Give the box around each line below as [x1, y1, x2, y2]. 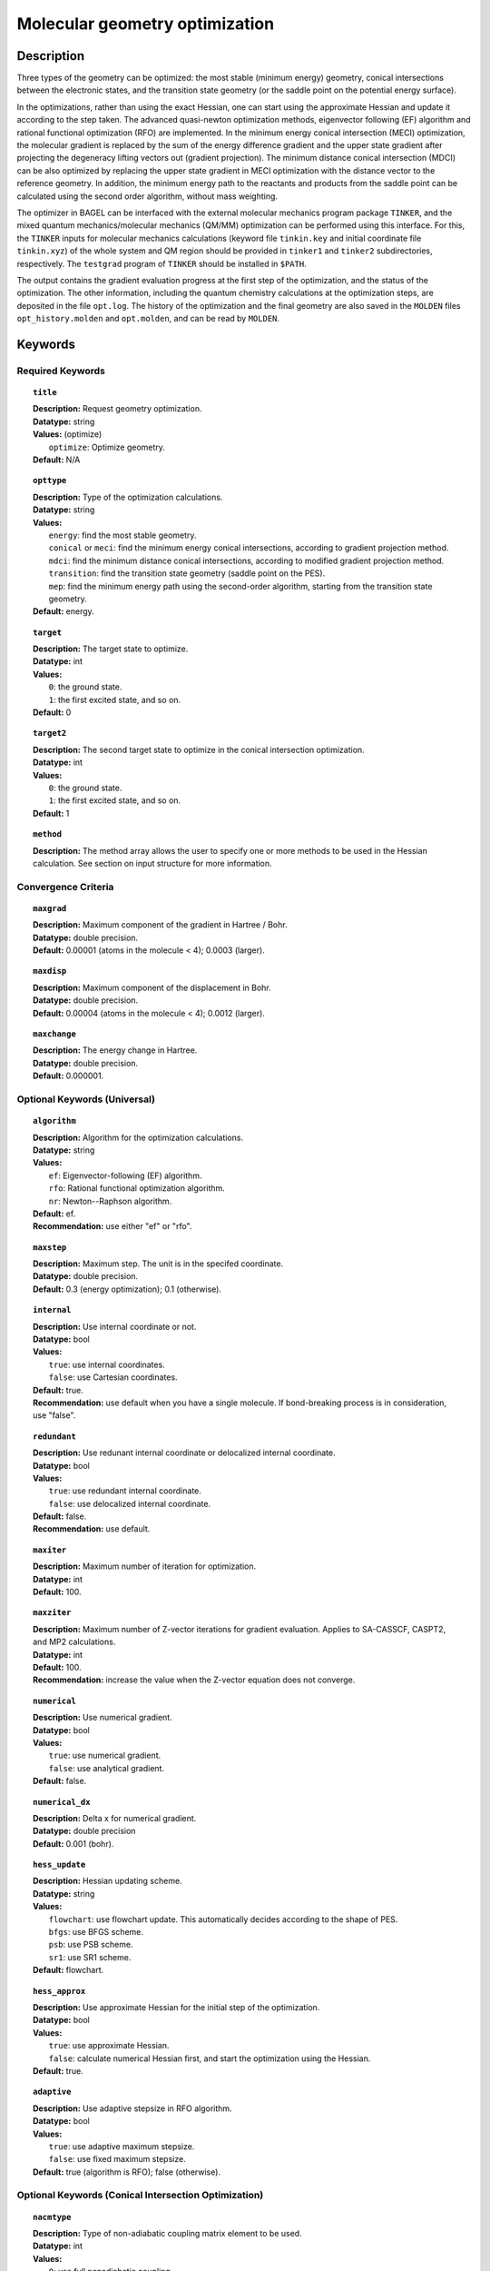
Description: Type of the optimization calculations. [33, 491, 223, 502]
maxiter [33, 1544, 67, 1555]
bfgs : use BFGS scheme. [48, 1927, 144, 1938]
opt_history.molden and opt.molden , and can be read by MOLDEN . [16, 313, 280, 324]
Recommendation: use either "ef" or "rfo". [33, 1221, 192, 1232]
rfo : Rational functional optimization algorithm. [48, 1183, 226, 1194]
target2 [33, 728, 67, 739]
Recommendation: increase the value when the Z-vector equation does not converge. [33, 1674, 356, 1685]
